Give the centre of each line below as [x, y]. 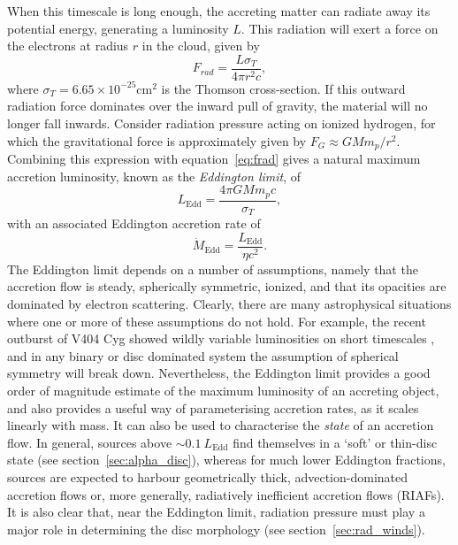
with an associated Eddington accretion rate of [134, 223]
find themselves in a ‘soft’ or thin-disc [335, 442]
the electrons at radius [68, 46]
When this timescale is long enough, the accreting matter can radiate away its [219, 11]
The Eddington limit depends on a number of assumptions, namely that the [213, 269]
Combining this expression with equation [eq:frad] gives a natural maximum [214, 159]
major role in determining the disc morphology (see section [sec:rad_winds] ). [216, 529]
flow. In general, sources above [90, 442]
